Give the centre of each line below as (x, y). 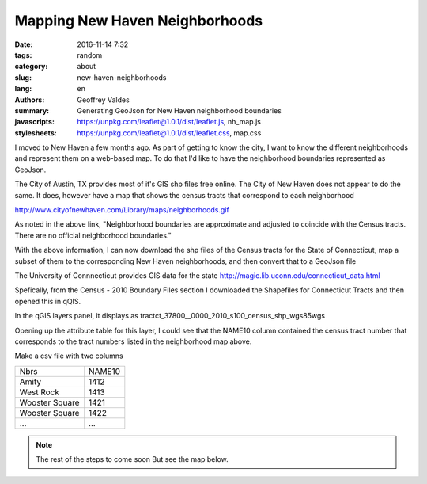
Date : (24, 44)
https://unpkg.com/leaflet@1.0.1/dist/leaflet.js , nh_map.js (169, 122)
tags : (23, 55)
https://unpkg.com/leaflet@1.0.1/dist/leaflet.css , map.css (169, 133)
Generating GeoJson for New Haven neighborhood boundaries (179, 110)
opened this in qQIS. (48, 301)
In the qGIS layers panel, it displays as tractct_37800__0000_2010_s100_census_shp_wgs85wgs (170, 316)
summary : (32, 110)
